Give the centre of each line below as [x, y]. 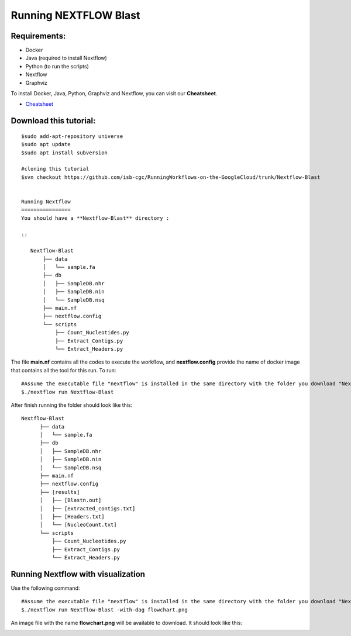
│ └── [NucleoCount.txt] [78, 525]
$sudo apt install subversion [65, 153]
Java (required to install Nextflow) [66, 58]
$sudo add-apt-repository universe [72, 136]
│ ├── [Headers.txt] [72, 516]
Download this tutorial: [53, 121]
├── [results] [60, 492]
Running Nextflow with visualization [78, 574]
